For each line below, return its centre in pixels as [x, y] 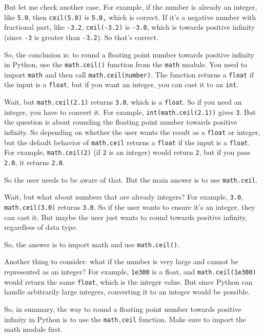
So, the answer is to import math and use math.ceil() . [92, 244]
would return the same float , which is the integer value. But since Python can [128, 281]
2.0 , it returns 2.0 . [34, 162]
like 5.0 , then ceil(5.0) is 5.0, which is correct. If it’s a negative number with [130, 17]
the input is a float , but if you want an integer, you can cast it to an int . [121, 84]
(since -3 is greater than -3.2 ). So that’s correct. [81, 37]
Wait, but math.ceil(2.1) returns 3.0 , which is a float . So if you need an [123, 102]
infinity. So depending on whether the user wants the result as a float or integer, [132, 132]
